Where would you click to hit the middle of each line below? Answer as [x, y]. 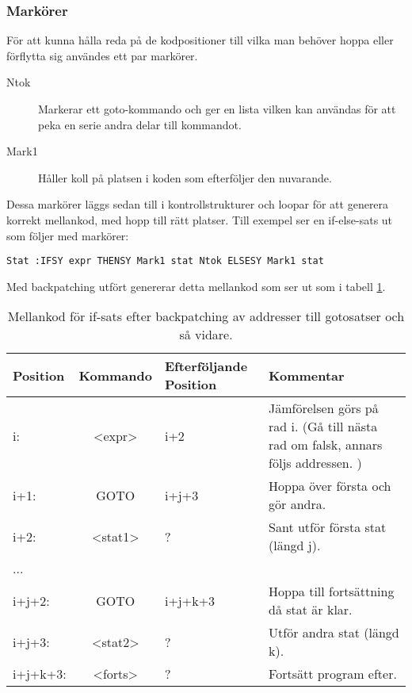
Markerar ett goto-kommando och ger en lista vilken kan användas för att [217, 109]
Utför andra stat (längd [334, 633]
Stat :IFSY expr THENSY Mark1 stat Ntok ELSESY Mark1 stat [165, 261]
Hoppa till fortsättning [332, 592]
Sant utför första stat [328, 527]
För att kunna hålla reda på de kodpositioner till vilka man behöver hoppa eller [200, 40]
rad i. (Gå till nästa [323, 427]
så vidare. [206, 335]
